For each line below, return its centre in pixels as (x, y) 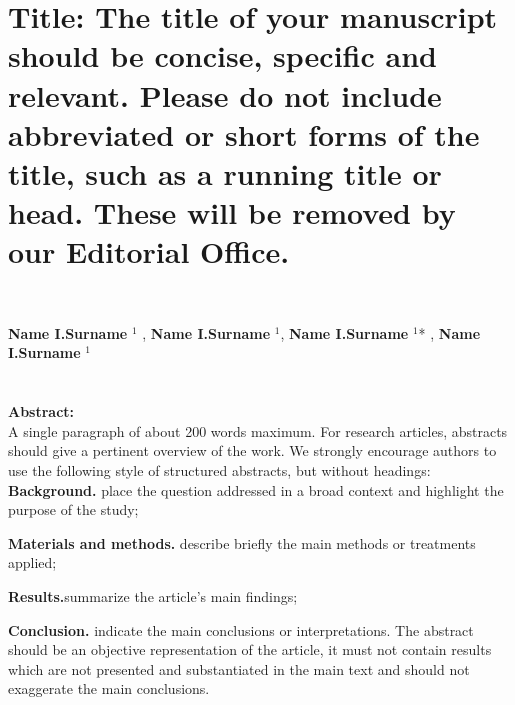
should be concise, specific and (222, 55)
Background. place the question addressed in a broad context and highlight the (256, 489)
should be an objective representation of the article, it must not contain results (250, 649)
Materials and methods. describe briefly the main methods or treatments (242, 542)
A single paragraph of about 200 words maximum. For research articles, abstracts (258, 430)
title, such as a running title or (225, 172)
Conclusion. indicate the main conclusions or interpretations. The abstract (241, 629)
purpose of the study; (73, 509)
